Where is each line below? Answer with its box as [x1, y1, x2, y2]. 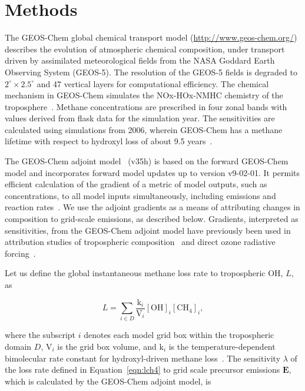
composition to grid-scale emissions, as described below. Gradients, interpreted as [5, 213, 299, 225]
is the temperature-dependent [168, 340, 276, 352]
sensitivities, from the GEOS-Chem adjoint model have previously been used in [5, 224, 291, 236]
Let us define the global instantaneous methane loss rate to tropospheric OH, [5, 267, 283, 279]
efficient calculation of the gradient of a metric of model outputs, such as [5, 178, 267, 190]
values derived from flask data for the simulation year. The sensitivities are [5, 112, 275, 124]
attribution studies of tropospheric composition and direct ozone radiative [5, 236, 276, 248]
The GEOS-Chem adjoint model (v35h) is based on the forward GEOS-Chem [5, 155, 289, 167]
